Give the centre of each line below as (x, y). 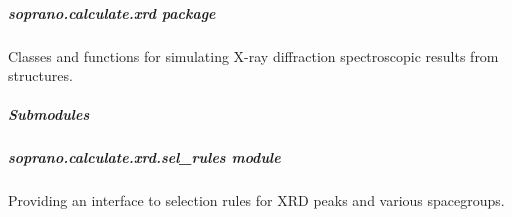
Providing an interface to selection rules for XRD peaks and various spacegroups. (256, 200)
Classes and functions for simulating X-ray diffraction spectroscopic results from (253, 55)
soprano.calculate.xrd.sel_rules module (144, 157)
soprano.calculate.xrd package (112, 12)
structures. (40, 75)
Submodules (49, 114)
